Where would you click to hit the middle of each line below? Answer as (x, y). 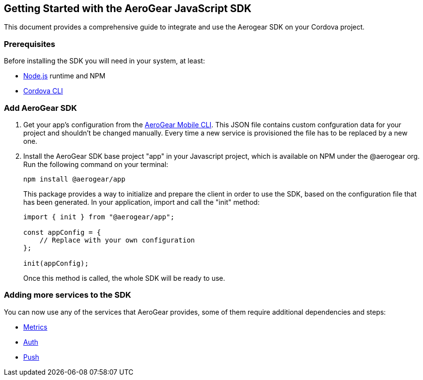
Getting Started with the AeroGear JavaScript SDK (128, 8)
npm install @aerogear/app (74, 179)
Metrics (35, 327)
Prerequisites (30, 44)
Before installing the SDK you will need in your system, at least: (104, 61)
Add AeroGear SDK (40, 108)
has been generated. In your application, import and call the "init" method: (141, 202)
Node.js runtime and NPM (64, 76)
